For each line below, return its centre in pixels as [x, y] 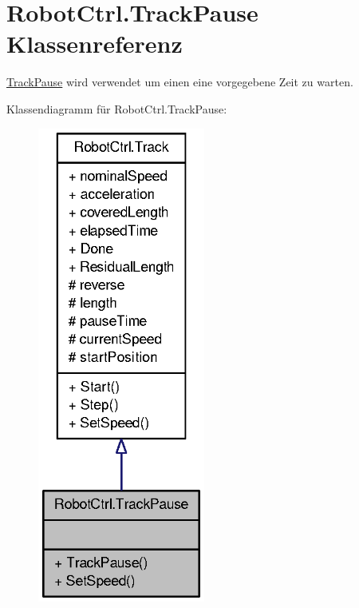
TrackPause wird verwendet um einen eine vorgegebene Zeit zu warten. [180, 82]
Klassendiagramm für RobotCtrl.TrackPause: [117, 108]
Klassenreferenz [95, 44]
